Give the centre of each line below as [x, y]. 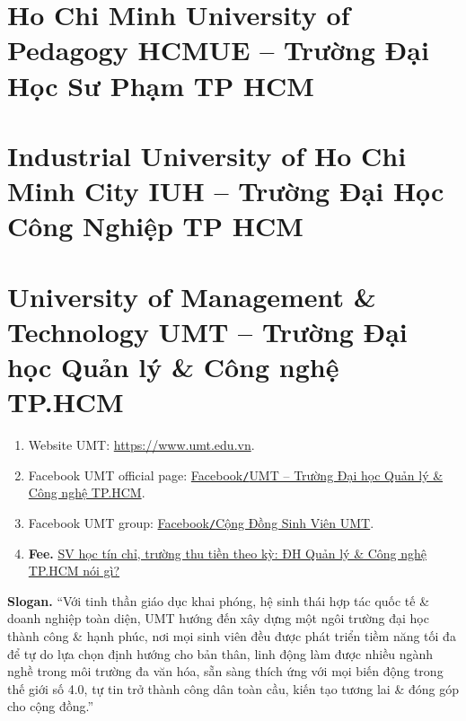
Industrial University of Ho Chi [207, 155]
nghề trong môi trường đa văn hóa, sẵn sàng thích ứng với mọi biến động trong [225, 671]
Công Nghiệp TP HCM [155, 226]
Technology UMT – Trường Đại [207, 331]
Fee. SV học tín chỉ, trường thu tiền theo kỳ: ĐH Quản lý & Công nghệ [228, 553]
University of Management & [192, 296]
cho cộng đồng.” [51, 706]
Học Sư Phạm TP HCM [161, 85]
